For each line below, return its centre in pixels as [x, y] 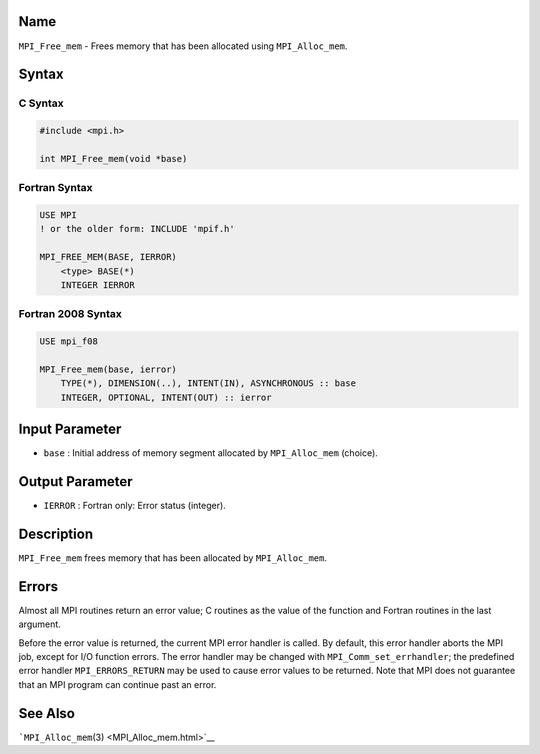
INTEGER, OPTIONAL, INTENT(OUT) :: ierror [166, 397]
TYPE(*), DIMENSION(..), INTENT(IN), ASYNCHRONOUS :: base [208, 383]
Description [56, 533]
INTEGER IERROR [97, 284]
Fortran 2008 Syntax [70, 314]
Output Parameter [76, 481]
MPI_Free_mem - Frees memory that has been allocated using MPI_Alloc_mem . [183, 46]
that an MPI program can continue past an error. [117, 684]
